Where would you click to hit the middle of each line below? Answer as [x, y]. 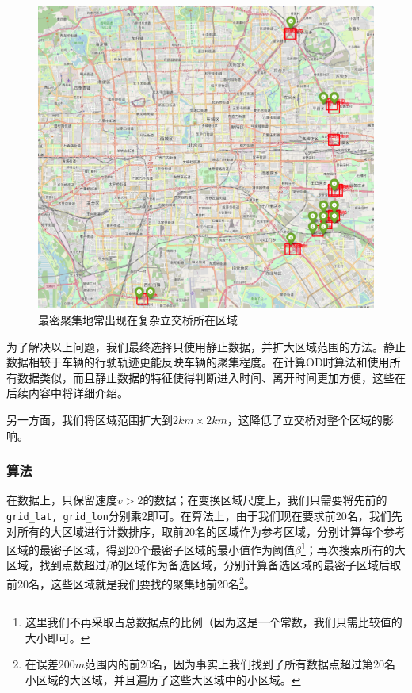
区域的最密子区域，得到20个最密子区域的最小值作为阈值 [151, 549]
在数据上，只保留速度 [62, 500]
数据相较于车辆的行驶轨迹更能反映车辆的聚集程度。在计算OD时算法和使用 [198, 362]
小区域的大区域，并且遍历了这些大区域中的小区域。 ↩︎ [163, 680]
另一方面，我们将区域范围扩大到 [90, 419]
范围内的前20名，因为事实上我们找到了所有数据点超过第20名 [240, 664]
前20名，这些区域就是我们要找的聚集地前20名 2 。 [131, 582]
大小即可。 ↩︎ [57, 637]
